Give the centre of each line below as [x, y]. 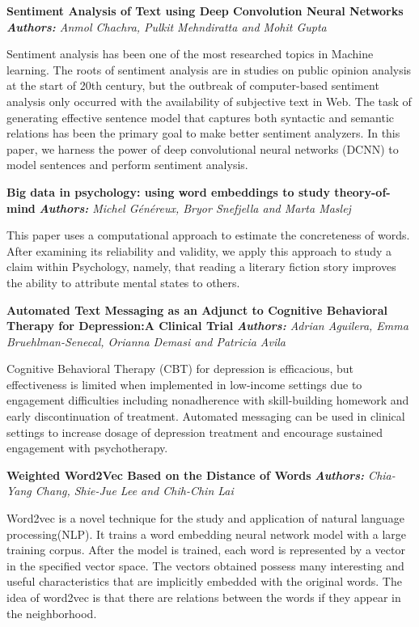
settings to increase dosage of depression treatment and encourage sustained [195, 432]
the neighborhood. [52, 613]
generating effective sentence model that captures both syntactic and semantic [201, 117]
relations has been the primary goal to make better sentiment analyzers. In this [203, 133]
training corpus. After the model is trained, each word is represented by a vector [206, 550]
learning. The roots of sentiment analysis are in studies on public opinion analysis [209, 69]
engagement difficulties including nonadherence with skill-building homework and [208, 400]
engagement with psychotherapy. [87, 448]
